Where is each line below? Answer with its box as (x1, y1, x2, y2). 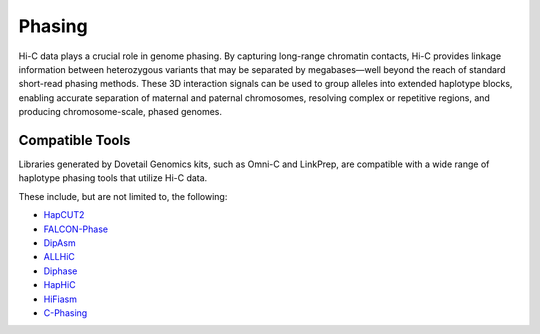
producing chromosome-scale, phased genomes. (18, 106, 223, 118)
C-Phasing (43, 306, 88, 319)
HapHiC (43, 279, 76, 291)
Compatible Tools (18, 131, 131, 149)
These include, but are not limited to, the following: (18, 190, 228, 202)
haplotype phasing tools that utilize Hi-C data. (18, 172, 208, 184)
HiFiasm (43, 293, 77, 305)
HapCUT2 (43, 209, 85, 221)
